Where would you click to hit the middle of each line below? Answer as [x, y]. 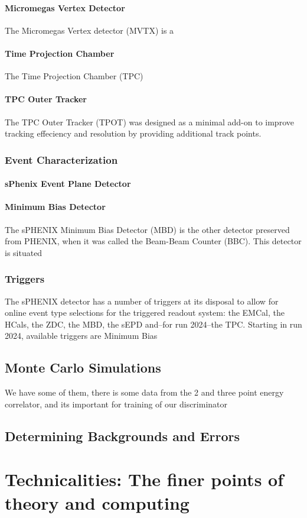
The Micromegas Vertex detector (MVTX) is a [89, 30]
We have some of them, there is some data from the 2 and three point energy [144, 392]
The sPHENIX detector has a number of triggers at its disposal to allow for [142, 301]
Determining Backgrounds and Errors [123, 436]
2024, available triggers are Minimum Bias [81, 336]
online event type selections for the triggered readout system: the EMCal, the [145, 313]
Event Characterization [61, 159]
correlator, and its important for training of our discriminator [116, 404]
